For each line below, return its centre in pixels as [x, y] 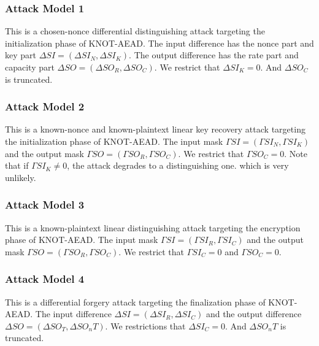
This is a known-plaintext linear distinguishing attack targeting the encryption [153, 227]
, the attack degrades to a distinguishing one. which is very [178, 165]
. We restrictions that [145, 325]
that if [17, 165]
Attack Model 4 [45, 279]
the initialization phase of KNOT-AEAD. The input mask [114, 141]
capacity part [30, 67]
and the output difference [254, 314]
